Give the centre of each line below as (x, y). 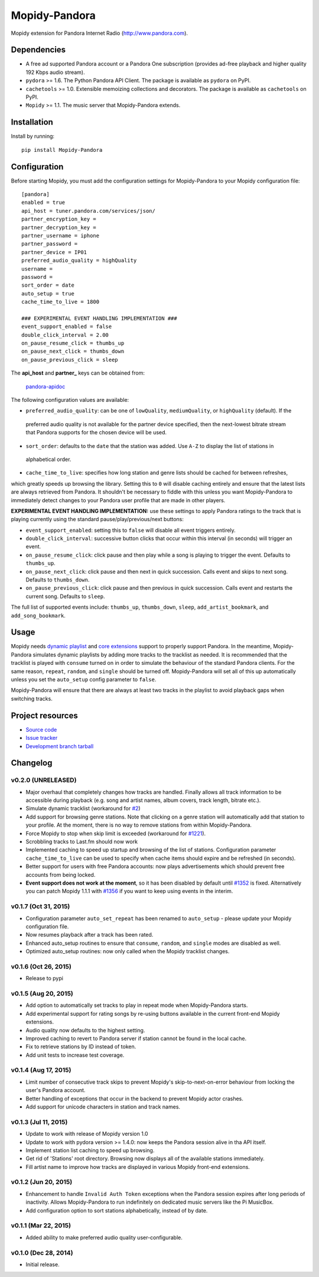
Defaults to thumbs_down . (58, 580)
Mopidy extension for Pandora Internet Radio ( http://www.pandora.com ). (100, 33)
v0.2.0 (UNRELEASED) (44, 780)
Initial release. (43, 1264)
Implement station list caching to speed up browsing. (90, 1150)
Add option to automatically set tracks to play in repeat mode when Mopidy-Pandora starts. (137, 1005)
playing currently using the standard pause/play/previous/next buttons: (97, 519)
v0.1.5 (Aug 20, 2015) (42, 993)
